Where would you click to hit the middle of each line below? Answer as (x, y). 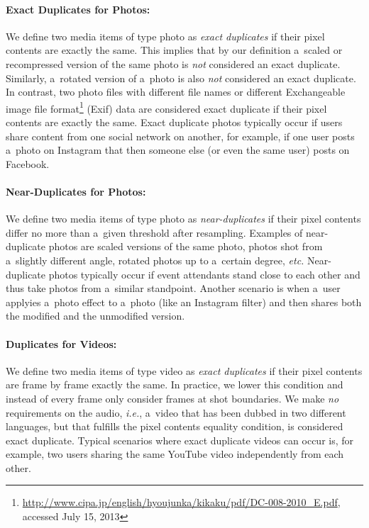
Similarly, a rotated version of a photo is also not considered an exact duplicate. (181, 78)
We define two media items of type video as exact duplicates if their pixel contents (184, 370)
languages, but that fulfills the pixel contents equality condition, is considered (175, 426)
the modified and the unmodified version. (95, 316)
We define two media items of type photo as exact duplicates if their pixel (165, 36)
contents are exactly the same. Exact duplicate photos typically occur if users (174, 122)
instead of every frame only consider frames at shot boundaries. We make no (172, 398)
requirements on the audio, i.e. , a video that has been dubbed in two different (176, 412)
